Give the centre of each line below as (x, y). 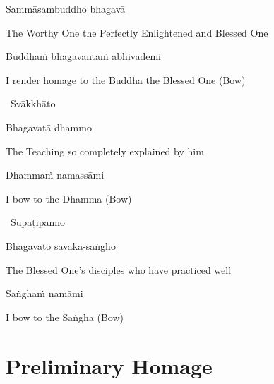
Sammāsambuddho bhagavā (66, 8)
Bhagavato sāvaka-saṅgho (61, 245)
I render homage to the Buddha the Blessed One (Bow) (126, 79)
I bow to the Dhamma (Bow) (69, 198)
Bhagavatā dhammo (49, 127)
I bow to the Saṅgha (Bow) (65, 317)
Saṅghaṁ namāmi (44, 293)
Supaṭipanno (38, 222)
